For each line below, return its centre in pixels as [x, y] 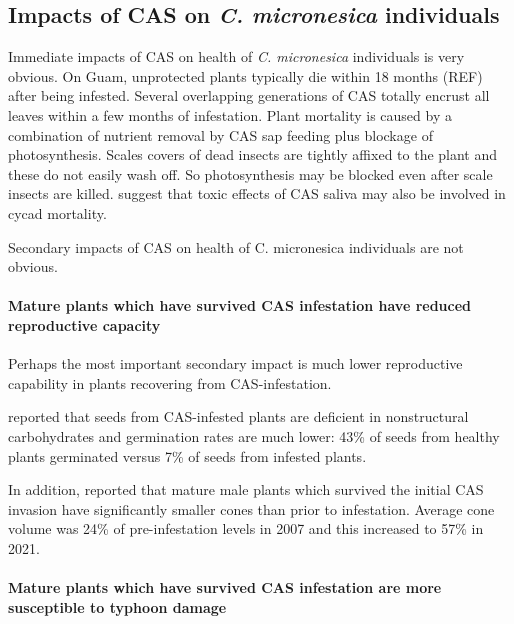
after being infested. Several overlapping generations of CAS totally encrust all [249, 95]
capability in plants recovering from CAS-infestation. [170, 382]
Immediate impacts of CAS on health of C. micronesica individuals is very [236, 56]
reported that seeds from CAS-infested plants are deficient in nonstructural [238, 416]
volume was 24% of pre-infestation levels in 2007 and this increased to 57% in [246, 528]
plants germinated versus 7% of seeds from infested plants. [187, 455]
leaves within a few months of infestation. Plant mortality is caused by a [230, 114]
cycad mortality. [57, 212]
